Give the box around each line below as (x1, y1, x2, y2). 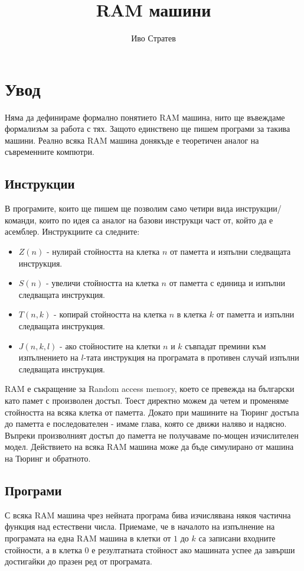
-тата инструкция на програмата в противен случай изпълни (83, 351, 299, 364)
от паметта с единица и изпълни (169, 277, 286, 289)
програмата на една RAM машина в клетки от (5, 531, 171, 544)
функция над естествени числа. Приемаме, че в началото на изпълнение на (5, 520, 275, 533)
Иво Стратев (131, 32, 176, 44)
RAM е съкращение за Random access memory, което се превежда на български (5, 382, 295, 395)
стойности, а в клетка (5, 543, 82, 556)
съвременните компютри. (5, 145, 94, 158)
